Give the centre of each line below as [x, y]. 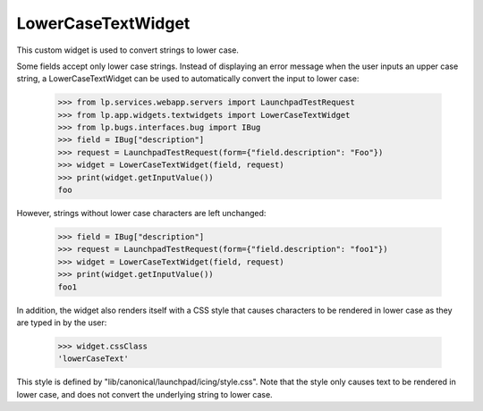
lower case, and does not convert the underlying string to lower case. [144, 394]
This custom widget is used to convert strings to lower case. [127, 50]
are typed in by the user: [62, 323]
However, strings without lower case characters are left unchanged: [141, 214]
